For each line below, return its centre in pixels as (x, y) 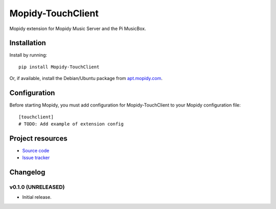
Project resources (38, 138)
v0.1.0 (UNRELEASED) (37, 187)
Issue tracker (36, 158)
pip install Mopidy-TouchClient (59, 67)
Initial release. (37, 197)
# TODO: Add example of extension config (71, 124)
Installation (28, 43)
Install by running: (28, 55)
